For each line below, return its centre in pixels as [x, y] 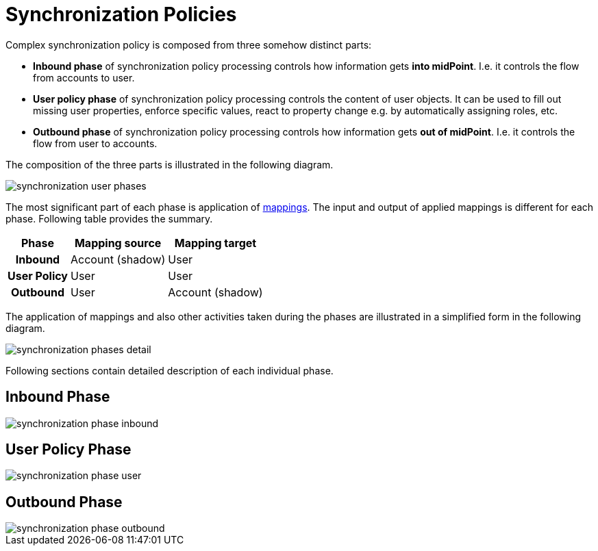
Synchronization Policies [121, 14]
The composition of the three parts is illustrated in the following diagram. [170, 164]
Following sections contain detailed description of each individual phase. [170, 370]
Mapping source [118, 243]
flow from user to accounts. [95, 143]
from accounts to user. [84, 77]
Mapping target [215, 243]
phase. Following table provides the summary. [109, 218]
